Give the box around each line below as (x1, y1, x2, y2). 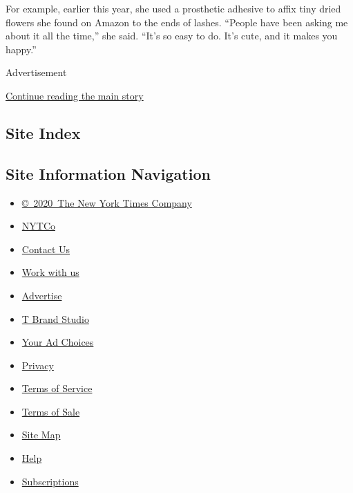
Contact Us (21, 241, 70, 256)
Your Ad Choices (21, 335, 94, 349)
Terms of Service (21, 381, 93, 396)
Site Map (21, 427, 61, 442)
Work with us (21, 265, 79, 279)
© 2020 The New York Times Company (21, 195, 192, 210)
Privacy (21, 357, 54, 372)
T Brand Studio (21, 311, 89, 326)
